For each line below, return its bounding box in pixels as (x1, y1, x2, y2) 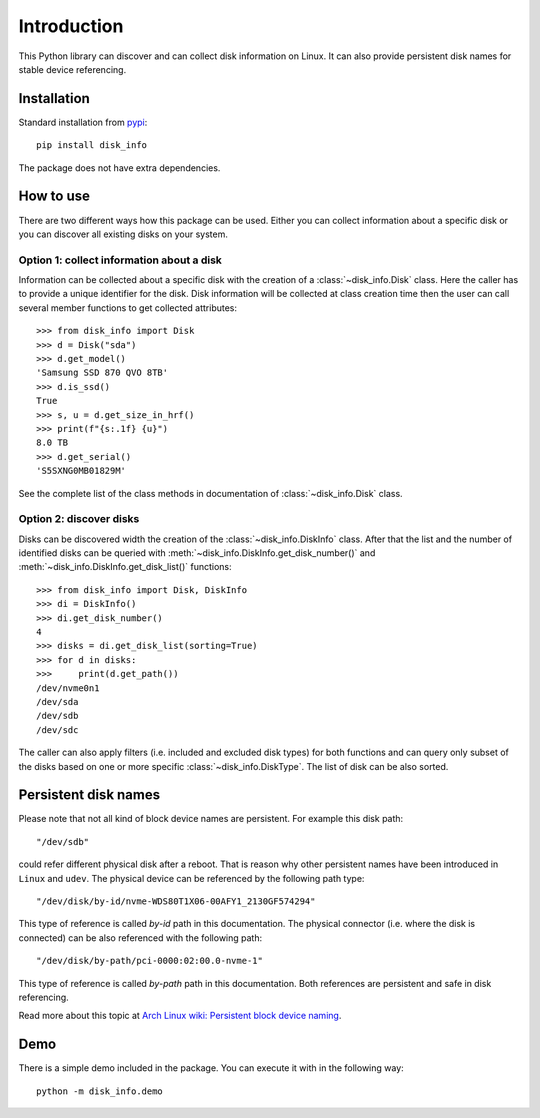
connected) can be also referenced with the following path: (18, 931, 263, 944)
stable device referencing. (18, 63, 127, 75)
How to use (18, 188, 90, 205)
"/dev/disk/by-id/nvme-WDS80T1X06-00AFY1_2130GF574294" (36, 896, 316, 907)
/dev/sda (36, 696, 79, 707)
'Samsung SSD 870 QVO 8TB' (36, 367, 169, 379)
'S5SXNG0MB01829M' (36, 465, 127, 477)
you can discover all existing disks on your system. (18, 228, 229, 240)
